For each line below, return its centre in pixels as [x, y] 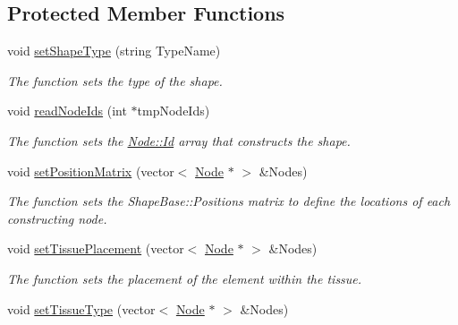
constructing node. [57, 218]
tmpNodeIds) [174, 111]
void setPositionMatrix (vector [91, 171]
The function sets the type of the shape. [115, 80]
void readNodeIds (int [67, 111]
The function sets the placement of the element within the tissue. [185, 278]
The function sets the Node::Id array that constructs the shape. [179, 140]
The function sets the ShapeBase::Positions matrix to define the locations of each [229, 201]
